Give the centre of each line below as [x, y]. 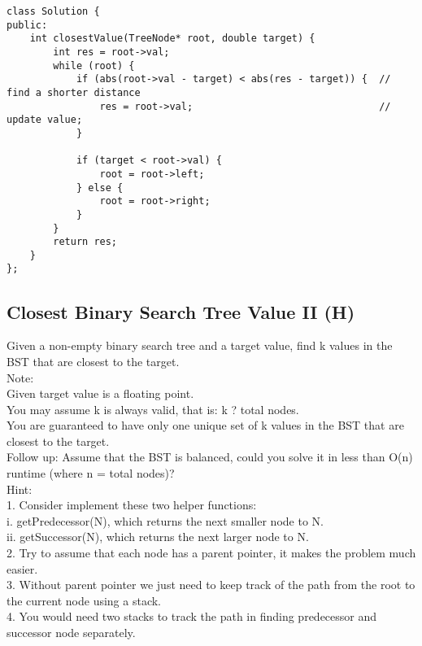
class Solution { [53, 11]
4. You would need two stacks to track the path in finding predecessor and [192, 616]
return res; [85, 242]
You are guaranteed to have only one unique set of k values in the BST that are [205, 425]
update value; [45, 120]
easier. [22, 568]
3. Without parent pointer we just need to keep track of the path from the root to [211, 585]
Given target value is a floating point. [100, 393]
